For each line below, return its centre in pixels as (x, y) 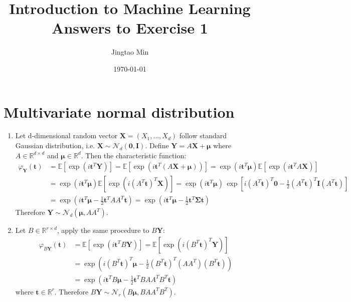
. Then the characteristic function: (134, 155)
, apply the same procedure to (103, 230)
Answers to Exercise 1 (130, 28)
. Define (157, 145)
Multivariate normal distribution (119, 111)
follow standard (203, 135)
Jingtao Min (130, 52)
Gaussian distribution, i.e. (55, 145)
